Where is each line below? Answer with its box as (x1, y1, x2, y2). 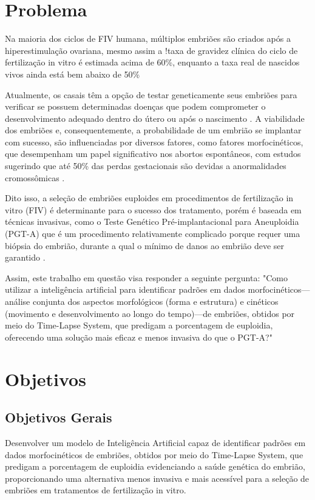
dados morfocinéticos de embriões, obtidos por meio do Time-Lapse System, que (5, 448, 303, 461)
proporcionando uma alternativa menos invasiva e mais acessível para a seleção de (5, 472, 310, 484)
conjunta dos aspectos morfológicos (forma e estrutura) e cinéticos (32, 295, 279, 307)
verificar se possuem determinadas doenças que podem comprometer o (5, 100, 266, 113)
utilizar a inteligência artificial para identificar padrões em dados (5, 283, 245, 296)
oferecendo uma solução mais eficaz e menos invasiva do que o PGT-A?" (5, 330, 273, 343)
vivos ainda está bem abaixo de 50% (5, 67, 140, 80)
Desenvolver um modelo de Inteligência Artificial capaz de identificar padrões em (5, 436, 306, 448)
